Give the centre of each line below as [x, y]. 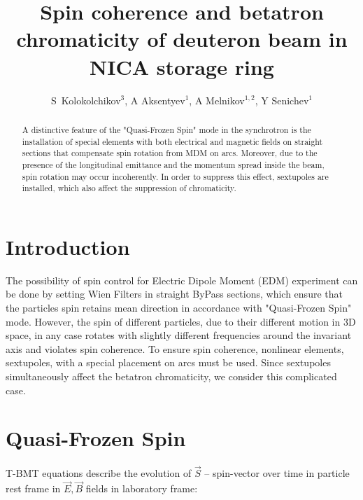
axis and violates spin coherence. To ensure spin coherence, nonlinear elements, [175, 348]
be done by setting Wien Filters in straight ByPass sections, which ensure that [174, 294]
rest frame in [33, 488]
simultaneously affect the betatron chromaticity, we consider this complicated [171, 376]
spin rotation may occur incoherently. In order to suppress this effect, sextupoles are [175, 176]
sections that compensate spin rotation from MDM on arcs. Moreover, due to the [170, 153]
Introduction [68, 246]
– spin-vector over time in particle [277, 473]
